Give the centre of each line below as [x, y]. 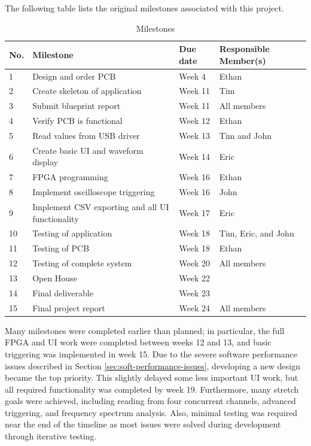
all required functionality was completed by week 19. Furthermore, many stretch [152, 389]
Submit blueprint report [77, 106]
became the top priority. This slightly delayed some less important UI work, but [152, 377]
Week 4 [192, 76]
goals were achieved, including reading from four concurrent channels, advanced [150, 401]
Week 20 [194, 263]
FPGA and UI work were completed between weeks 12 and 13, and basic [138, 342]
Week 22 [194, 277]
